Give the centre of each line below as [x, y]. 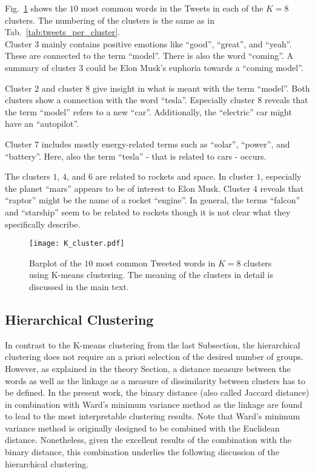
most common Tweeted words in [155, 262]
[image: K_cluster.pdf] [77, 244]
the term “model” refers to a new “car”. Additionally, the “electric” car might [148, 111]
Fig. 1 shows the [36, 8]
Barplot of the [55, 262]
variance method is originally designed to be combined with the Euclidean [142, 428]
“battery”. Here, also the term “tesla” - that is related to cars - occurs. [136, 156]
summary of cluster [41, 67]
